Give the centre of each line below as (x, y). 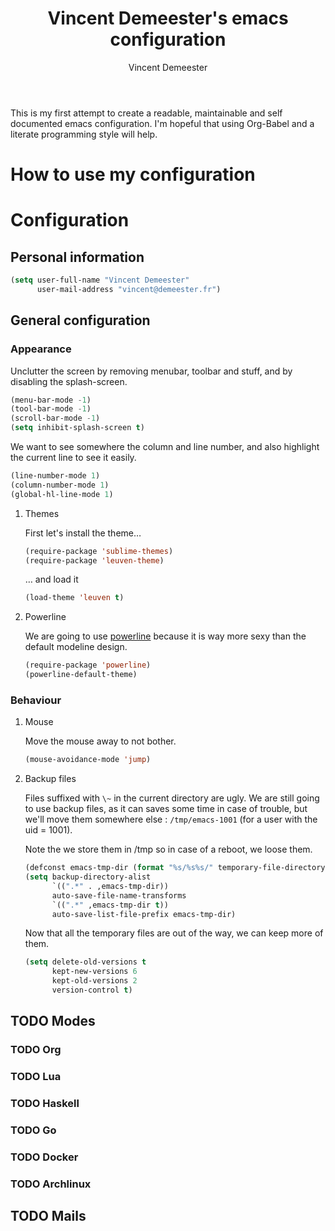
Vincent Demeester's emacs (168, 18)
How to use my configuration (133, 174)
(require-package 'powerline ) (88, 665)
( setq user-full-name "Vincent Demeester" (100, 280)
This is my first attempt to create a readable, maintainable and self (146, 113)
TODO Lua (36, 1077)
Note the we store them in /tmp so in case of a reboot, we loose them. (168, 849)
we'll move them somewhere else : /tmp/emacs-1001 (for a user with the (171, 819)
